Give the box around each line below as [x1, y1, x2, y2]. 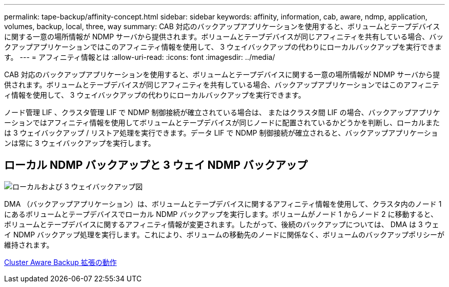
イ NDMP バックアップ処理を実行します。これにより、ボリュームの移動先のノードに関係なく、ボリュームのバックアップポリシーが [4, 230, 445, 239]
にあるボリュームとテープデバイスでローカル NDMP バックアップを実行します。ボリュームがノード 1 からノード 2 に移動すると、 [4, 209, 438, 218]
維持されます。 [4, 240, 54, 249]
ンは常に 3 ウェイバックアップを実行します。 [4, 139, 155, 147]
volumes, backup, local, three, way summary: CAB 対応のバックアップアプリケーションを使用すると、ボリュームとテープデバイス [4, 22, 440, 31]
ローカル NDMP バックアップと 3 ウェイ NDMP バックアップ [4, 159, 308, 172]
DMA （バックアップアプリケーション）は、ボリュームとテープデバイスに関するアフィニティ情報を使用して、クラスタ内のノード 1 [4, 199, 442, 208]
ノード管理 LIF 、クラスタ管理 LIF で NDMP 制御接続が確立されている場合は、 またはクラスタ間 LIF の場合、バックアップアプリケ [4, 108, 440, 117]
